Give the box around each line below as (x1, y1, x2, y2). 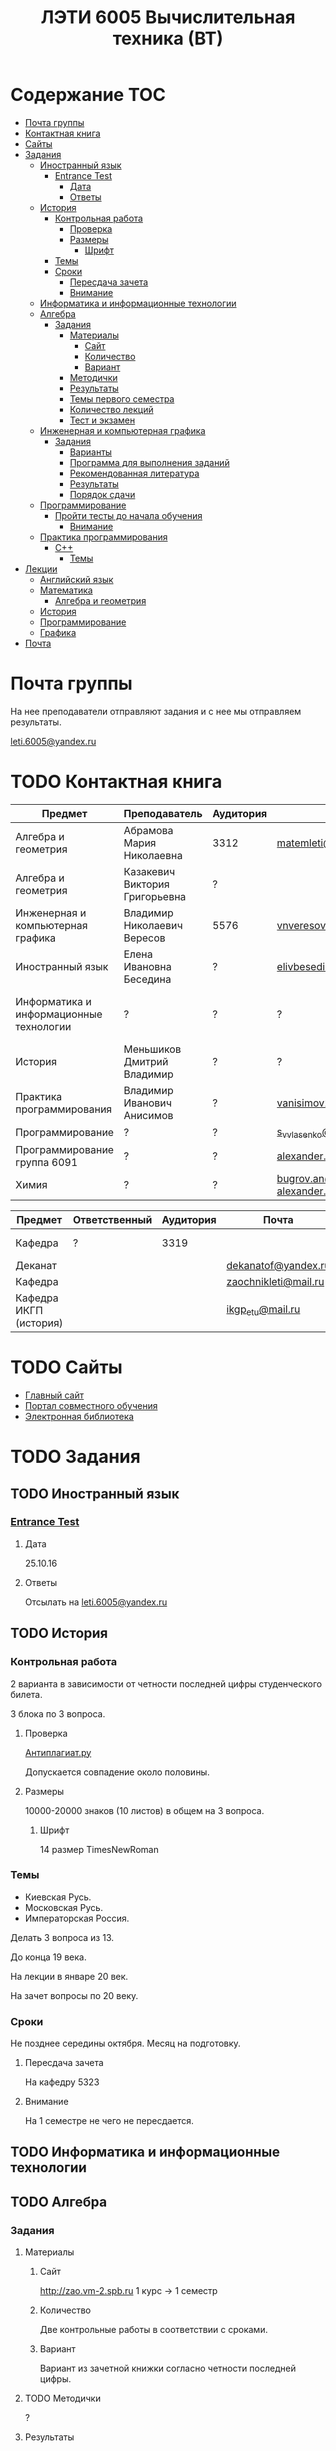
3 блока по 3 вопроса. (10, 1707, 106, 1720)
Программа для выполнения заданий (69, 456, 230, 468)
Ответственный (73, 1213, 153, 1226)
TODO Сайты (10, 1356, 123, 1379)
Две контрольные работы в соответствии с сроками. (39, 2324, 268, 2336)
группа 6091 (15, 1156, 78, 1169)
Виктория (123, 877, 170, 891)
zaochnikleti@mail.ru (226, 1275, 325, 1288)
